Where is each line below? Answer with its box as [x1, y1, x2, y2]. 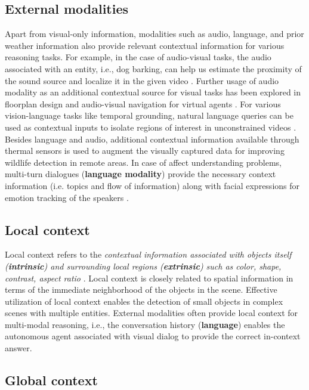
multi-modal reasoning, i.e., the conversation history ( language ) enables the [5, 318, 285, 330]
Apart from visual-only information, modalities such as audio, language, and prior [5, 27, 304, 40]
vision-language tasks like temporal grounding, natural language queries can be [5, 109, 293, 122]
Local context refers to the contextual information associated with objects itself [5, 248, 292, 261]
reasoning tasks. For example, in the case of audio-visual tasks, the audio [5, 51, 271, 63]
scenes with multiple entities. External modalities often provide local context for [5, 307, 298, 319]
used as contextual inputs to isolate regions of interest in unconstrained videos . [5, 120, 296, 133]
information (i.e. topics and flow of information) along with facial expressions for [5, 179, 300, 191]
